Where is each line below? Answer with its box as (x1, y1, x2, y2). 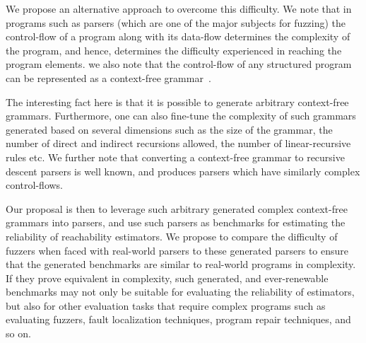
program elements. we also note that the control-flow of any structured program (6, 57, 352, 71)
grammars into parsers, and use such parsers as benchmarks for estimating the (6, 215, 346, 230)
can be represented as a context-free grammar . (6, 70, 211, 85)
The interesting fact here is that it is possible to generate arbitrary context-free (6, 94, 349, 109)
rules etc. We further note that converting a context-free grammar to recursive (6, 149, 345, 164)
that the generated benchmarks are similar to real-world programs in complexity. (6, 257, 356, 272)
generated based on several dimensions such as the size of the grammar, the (6, 122, 333, 136)
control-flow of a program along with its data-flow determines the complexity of (6, 29, 350, 44)
